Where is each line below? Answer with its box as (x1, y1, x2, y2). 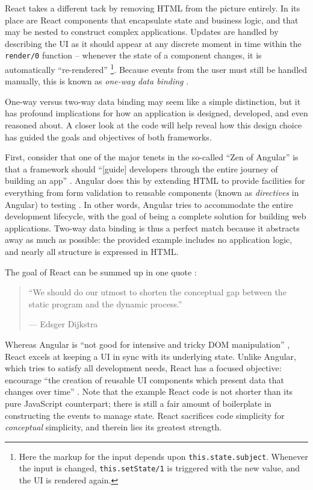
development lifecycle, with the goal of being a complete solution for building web (5, 210, 306, 222)
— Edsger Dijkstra (28, 318, 98, 330)
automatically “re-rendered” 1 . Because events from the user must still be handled (5, 61, 308, 75)
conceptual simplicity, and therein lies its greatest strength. (5, 421, 222, 433)
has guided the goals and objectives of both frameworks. (5, 130, 212, 143)
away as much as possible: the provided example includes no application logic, (5, 233, 293, 246)
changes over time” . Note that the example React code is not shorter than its (5, 385, 293, 398)
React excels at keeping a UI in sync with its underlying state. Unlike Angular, (5, 350, 296, 362)
